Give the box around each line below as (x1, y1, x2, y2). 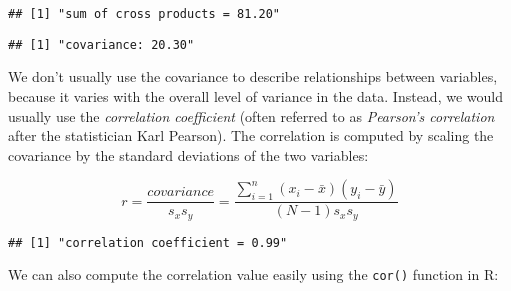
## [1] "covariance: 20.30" (8, 37, 195, 52)
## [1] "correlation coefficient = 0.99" (8, 235, 288, 250)
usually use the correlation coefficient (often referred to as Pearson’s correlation (8, 105, 495, 126)
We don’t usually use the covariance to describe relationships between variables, (8, 66, 498, 87)
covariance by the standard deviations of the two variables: (8, 144, 369, 165)
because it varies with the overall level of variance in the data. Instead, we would (8, 85, 503, 106)
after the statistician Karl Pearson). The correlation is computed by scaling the (8, 125, 494, 146)
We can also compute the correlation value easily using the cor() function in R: (8, 264, 499, 285)
